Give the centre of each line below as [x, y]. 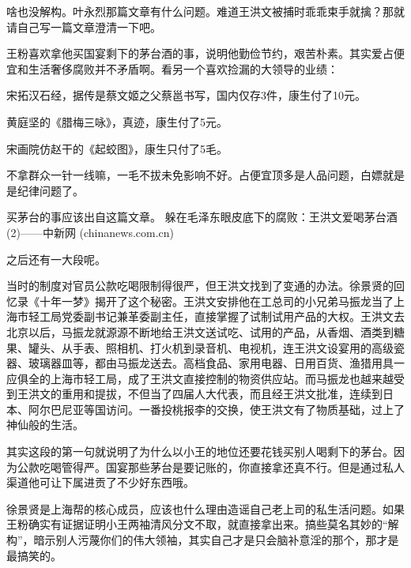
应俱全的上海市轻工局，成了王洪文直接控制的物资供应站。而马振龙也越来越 [200, 378]
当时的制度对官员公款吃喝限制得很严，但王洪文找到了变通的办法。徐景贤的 [200, 286]
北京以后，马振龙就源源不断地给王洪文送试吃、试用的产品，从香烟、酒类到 [200, 331]
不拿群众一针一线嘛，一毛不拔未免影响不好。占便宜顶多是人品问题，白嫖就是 [205, 175]
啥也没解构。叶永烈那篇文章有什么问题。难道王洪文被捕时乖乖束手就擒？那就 [205, 11]
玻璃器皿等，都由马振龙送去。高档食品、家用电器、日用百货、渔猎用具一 [216, 363]
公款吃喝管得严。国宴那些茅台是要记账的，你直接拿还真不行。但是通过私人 [211, 466]
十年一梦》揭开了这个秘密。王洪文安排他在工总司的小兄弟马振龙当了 [216, 301]
